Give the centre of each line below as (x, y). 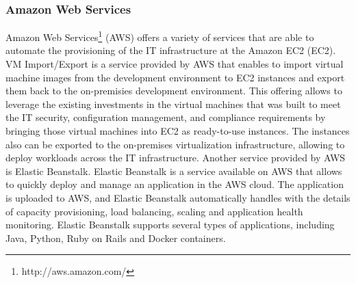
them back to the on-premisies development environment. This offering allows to (174, 91)
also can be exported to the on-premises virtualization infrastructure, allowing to (175, 144)
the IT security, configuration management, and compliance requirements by (166, 117)
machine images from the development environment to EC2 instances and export (175, 77)
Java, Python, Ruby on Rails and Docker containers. (116, 238)
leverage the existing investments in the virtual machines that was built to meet (173, 104)
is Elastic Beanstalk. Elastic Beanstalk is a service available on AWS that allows (174, 171)
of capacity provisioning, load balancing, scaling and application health (154, 211)
